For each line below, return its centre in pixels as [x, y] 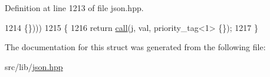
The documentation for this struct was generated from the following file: [135, 47]
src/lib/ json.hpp [34, 66]
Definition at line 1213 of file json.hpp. [74, 8]
